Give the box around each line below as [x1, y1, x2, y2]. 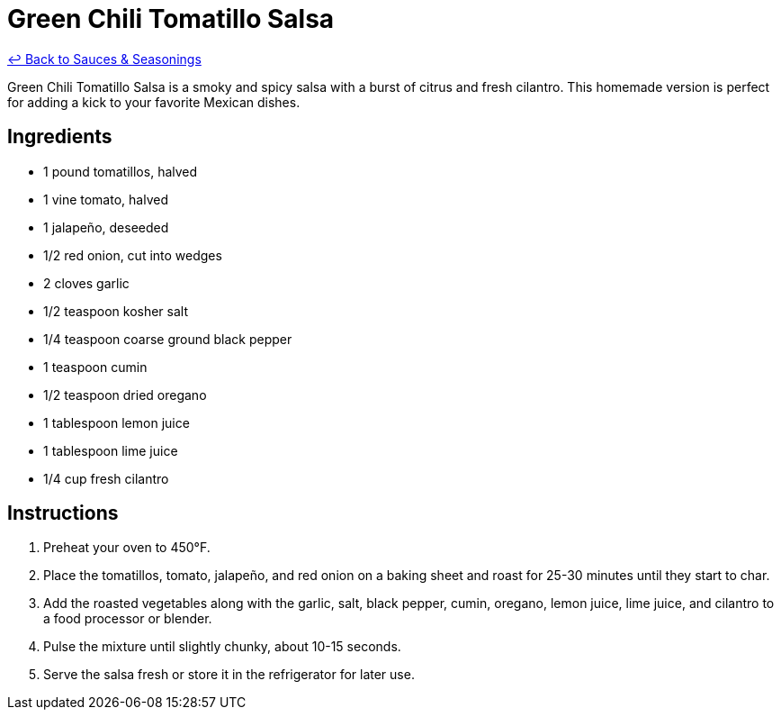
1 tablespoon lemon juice [43, 414, 190, 431]
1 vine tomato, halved [43, 191, 168, 207]
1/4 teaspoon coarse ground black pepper [43, 331, 292, 347]
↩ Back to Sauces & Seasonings [7, 50, 202, 67]
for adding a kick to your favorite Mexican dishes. [7, 94, 301, 110]
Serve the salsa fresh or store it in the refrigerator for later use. [43, 667, 415, 683]
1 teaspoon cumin [43, 358, 148, 375]
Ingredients [7, 125, 112, 149]
